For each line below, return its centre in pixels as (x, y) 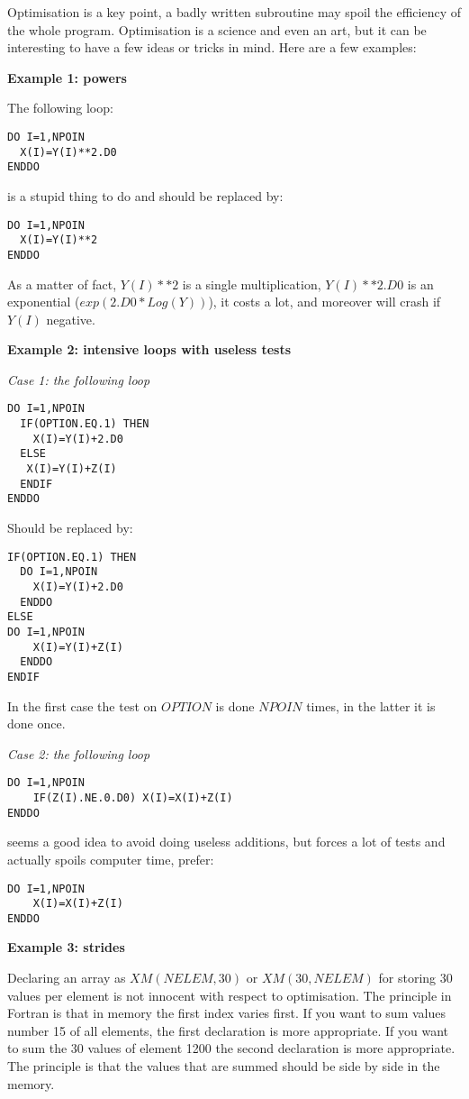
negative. (71, 319)
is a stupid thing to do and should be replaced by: (145, 195)
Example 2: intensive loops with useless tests (149, 349)
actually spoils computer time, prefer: (111, 859)
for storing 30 (415, 978)
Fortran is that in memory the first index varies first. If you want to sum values (226, 1013)
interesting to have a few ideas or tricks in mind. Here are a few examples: (212, 47)
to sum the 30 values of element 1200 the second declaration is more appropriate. (231, 1048)
